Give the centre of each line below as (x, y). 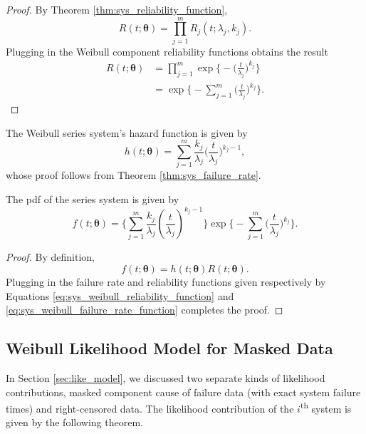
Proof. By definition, (50, 257)
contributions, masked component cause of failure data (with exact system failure (183, 392)
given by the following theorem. (74, 422)
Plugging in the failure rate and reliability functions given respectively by (166, 281)
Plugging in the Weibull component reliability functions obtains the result (167, 51)
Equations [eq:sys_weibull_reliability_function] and (120, 295)
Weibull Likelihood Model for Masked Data (169, 348)
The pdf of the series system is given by (93, 198)
